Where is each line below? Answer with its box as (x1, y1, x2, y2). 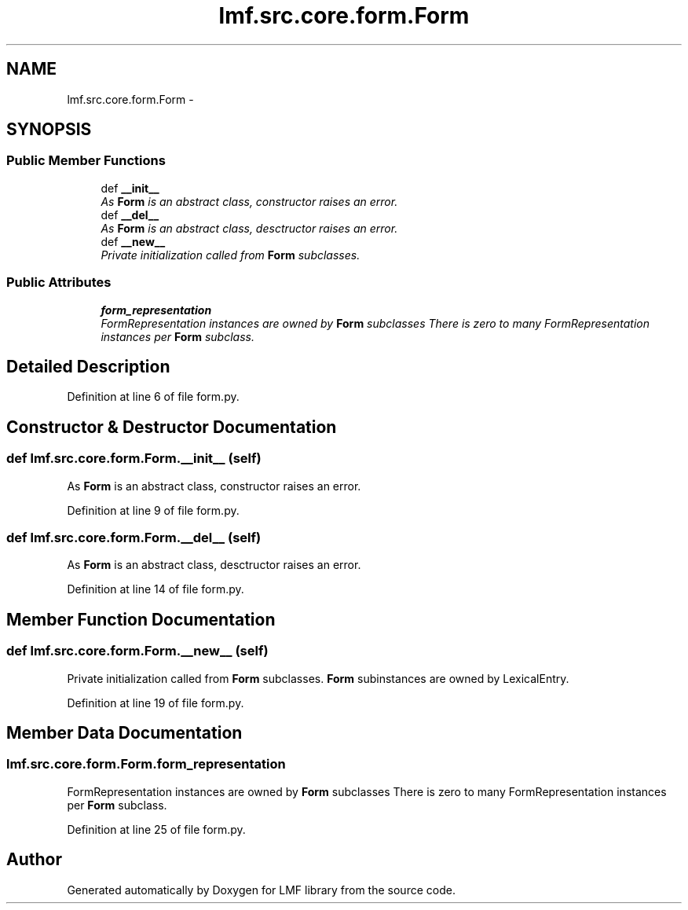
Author (6, 849, 62, 870)
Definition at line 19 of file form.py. (67, 695, 244, 710)
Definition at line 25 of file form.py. (67, 822, 246, 836)
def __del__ (101, 207, 159, 222)
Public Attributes (6, 274, 112, 291)
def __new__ (101, 234, 166, 248)
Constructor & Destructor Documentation (6, 416, 337, 437)
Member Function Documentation (6, 609, 276, 629)
